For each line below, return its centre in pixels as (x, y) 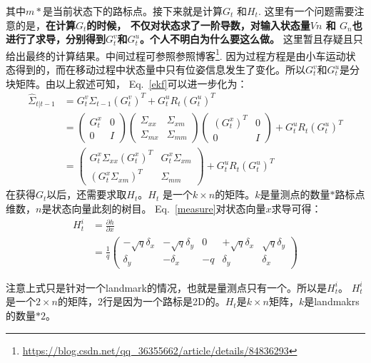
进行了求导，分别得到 (56, 39)
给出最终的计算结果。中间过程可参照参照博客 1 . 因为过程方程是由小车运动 (176, 54)
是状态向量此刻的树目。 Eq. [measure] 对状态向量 (154, 208)
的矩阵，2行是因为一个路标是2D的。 (141, 301)
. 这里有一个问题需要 (306, 11)
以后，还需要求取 (87, 194)
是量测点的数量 (295, 194)
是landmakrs (332, 301)
